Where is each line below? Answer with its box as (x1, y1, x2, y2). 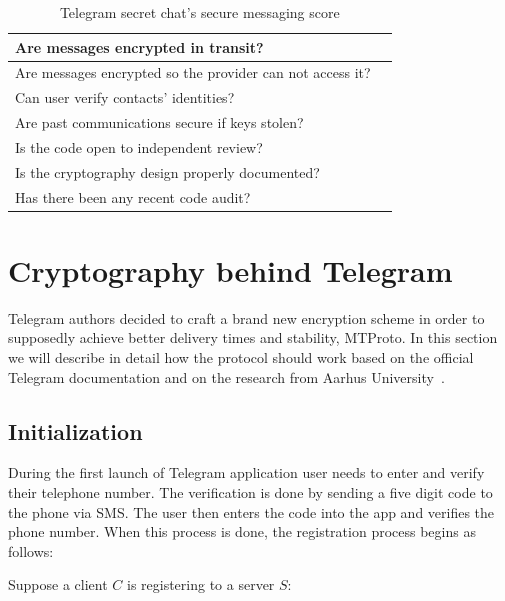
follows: (8, 540, 54, 561)
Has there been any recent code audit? (15, 186, 251, 207)
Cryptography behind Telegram (8, 249, 453, 290)
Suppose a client (8, 574, 108, 595)
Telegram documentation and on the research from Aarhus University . (8, 366, 445, 387)
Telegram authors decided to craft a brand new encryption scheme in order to (8, 307, 485, 328)
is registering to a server (126, 574, 275, 595)
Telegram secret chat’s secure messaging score (59, 2, 340, 22)
